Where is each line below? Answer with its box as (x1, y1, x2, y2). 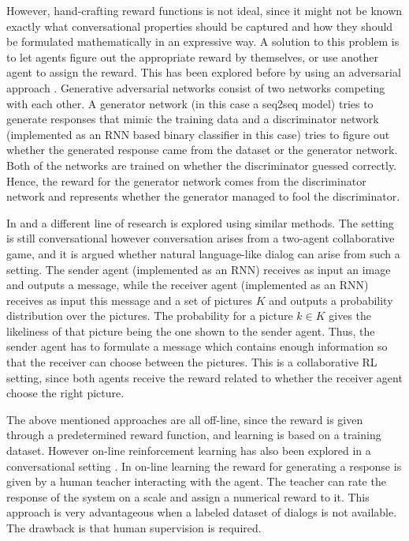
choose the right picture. (6, 385, 125, 401)
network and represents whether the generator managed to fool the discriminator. (6, 188, 400, 205)
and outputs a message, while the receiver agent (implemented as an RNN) (6, 276, 369, 293)
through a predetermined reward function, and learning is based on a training (6, 426, 381, 443)
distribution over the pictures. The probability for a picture (6, 307, 293, 324)
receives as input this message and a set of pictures (6, 291, 253, 308)
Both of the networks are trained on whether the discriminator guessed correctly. (6, 156, 397, 173)
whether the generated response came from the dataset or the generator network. (6, 141, 398, 158)
